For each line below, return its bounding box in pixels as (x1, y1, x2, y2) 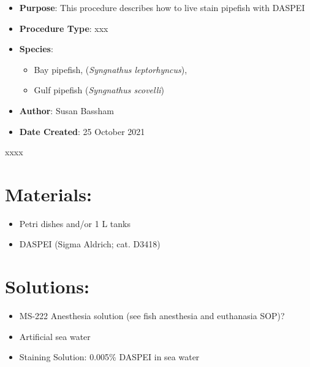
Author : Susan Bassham (19, 104, 114, 117)
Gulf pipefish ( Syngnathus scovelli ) (34, 83, 165, 96)
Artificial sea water (19, 330, 91, 342)
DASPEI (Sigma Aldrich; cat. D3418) (19, 238, 161, 250)
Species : (19, 42, 53, 55)
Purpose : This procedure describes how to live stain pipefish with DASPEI (19, 1, 305, 14)
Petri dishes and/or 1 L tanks (19, 217, 130, 230)
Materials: (5, 181, 92, 206)
